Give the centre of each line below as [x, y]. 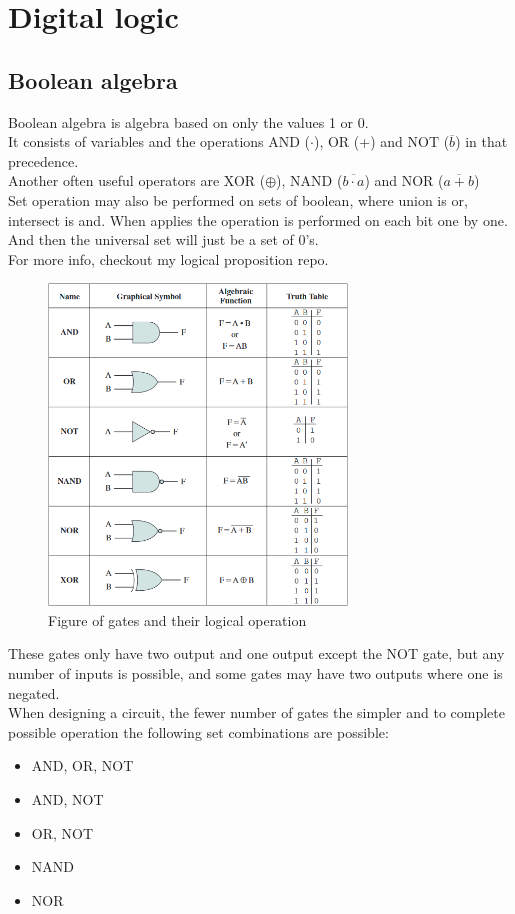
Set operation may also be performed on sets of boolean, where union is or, [238, 199]
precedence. [43, 160]
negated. [34, 692]
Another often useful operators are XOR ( [137, 180]
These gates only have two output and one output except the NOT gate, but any [256, 653]
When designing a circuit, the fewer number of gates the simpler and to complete [256, 712]
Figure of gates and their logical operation [177, 619]
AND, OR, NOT [82, 765]
